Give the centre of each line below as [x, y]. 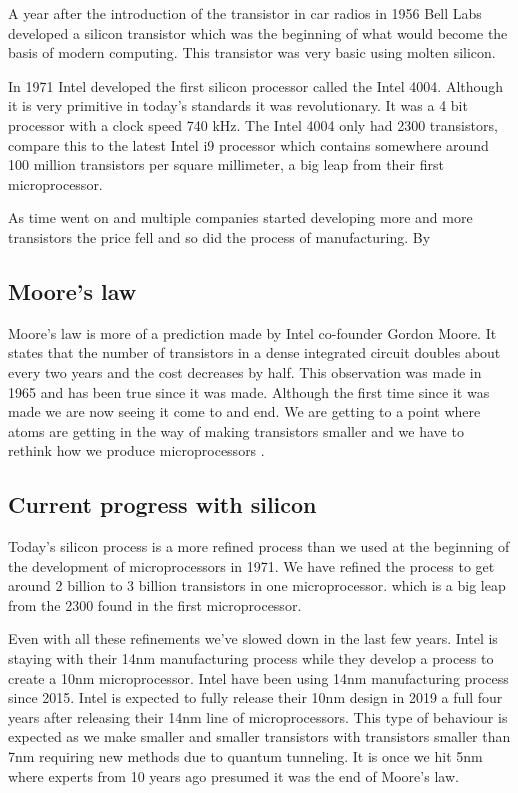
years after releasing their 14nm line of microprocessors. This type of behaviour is [258, 716]
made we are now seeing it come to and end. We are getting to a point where [244, 411]
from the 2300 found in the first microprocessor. [155, 604]
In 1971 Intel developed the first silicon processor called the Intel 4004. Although [256, 85]
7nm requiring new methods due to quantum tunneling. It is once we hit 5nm [245, 756]
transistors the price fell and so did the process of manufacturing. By [219, 236]
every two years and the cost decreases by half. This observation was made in [245, 371]
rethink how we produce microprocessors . [136, 450]
